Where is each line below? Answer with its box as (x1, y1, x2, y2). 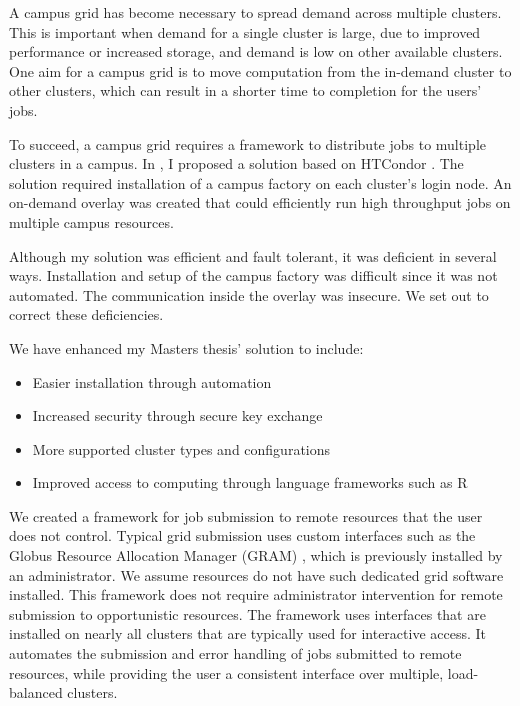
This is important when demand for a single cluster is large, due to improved (9, 21, 481, 42)
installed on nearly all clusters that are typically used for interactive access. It (9, 623, 487, 644)
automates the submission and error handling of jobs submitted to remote (9, 643, 462, 664)
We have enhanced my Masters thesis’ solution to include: (9, 337, 364, 358)
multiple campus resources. (9, 211, 174, 232)
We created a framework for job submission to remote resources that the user (9, 505, 483, 526)
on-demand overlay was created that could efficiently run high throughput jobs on (9, 192, 511, 213)
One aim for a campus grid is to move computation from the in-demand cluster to (9, 60, 512, 81)
